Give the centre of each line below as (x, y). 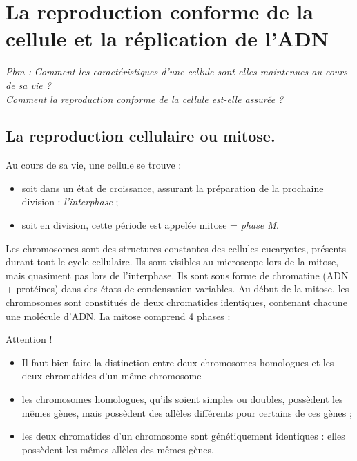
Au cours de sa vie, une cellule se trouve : (94, 165)
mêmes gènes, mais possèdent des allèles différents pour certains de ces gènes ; (187, 412)
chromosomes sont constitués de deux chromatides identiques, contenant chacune (176, 302)
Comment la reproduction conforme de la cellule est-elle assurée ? (145, 98)
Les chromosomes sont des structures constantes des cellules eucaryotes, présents (176, 248)
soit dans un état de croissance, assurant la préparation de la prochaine (173, 188)
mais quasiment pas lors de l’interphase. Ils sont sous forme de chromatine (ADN (177, 275)
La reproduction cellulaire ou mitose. (141, 136)
